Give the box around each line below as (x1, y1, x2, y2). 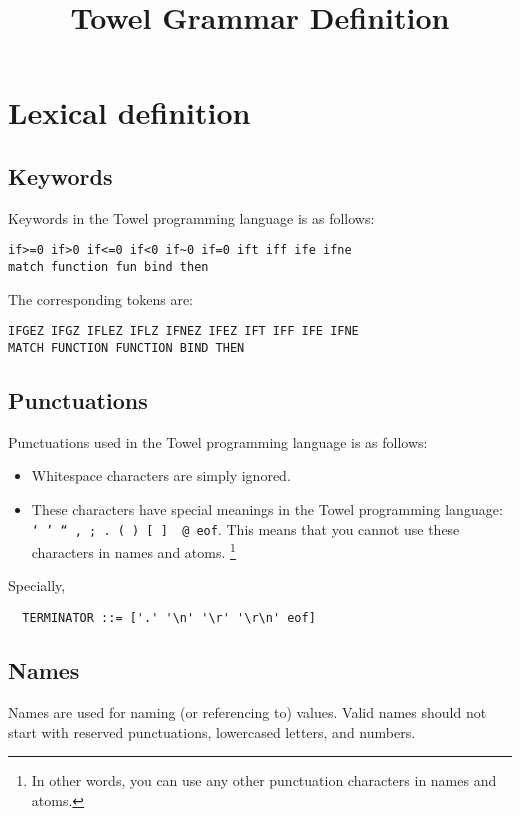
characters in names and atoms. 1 (31, 539, 236, 562)
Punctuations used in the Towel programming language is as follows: (8, 431, 428, 452)
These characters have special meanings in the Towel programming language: (31, 498, 503, 519)
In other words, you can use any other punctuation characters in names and (31, 770, 497, 791)
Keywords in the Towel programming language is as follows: (8, 207, 375, 228)
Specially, (8, 575, 66, 596)
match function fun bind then (8, 260, 209, 275)
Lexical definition (8, 92, 251, 133)
